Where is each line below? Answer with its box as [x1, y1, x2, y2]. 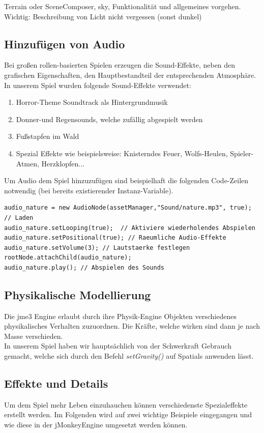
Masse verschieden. [4, 330, 63, 341]
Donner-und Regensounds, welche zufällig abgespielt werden [16, 113, 203, 124]
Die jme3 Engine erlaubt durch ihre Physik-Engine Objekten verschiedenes [4, 310, 237, 321]
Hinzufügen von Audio [4, 36, 125, 51]
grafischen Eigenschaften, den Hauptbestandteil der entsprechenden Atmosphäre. [4, 69, 256, 80]
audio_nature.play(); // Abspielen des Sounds [4, 264, 164, 271]
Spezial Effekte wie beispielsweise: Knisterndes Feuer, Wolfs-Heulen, [16, 148, 228, 158]
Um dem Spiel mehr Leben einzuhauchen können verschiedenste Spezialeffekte [4, 399, 248, 410]
